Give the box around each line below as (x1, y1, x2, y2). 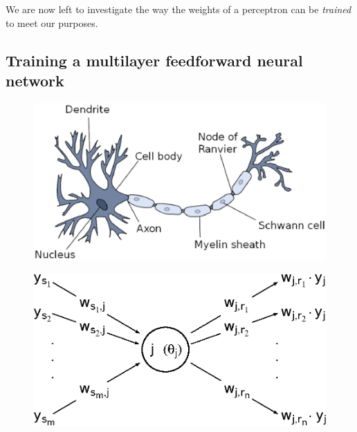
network (6, 69, 64, 91)
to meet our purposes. (6, 15, 98, 30)
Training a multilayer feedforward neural (6, 49, 303, 71)
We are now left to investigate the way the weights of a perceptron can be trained (6, 2, 351, 16)
